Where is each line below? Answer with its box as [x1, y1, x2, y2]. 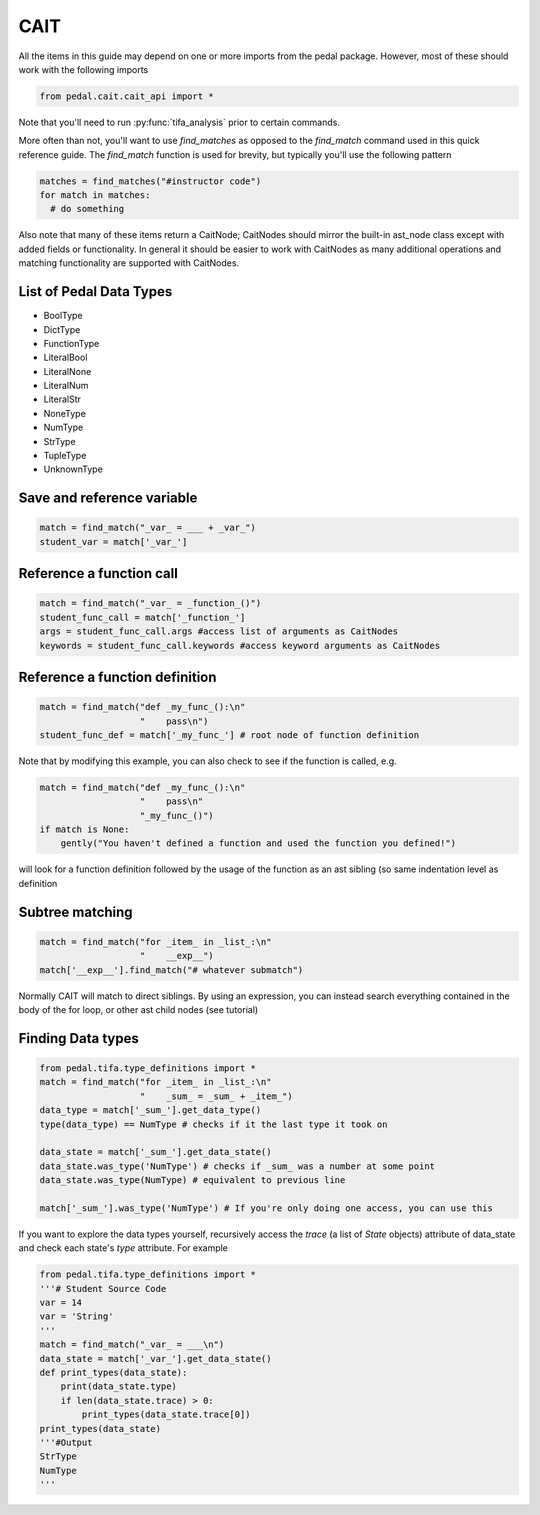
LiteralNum [43, 380, 89, 392]
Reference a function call [18, 565, 179, 582]
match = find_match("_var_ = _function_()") [39, 598, 262, 609]
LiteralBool [43, 351, 88, 364]
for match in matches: [39, 190, 151, 201]
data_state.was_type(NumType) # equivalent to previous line [39, 1175, 346, 1186]
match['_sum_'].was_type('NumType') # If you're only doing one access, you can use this [39, 1202, 494, 1214]
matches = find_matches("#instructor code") [39, 175, 262, 187]
